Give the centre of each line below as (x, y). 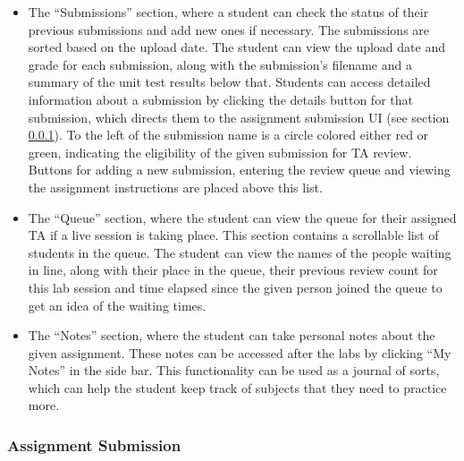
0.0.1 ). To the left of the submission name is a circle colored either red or (228, 135)
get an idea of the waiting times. (117, 305)
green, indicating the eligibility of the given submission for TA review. (220, 152)
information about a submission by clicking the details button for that (220, 99)
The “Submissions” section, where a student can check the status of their (228, 12)
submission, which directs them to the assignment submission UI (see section (239, 117)
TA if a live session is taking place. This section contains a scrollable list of (233, 235)
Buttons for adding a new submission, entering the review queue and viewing (239, 170)
